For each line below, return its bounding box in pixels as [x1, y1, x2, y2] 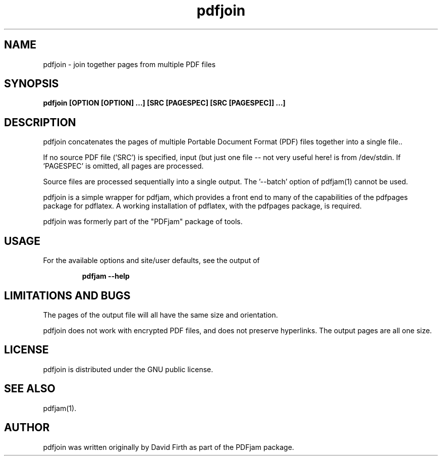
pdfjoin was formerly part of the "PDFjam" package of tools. [43, 217, 243, 226]
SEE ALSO [4, 382, 56, 395]
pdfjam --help [82, 272, 130, 281]
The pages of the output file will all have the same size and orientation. [43, 310, 278, 319]
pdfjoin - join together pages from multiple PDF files [43, 60, 216, 69]
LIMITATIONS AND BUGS [4, 289, 131, 302]
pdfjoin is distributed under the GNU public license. [43, 365, 213, 374]
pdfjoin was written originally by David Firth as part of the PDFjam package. [43, 442, 294, 451]
